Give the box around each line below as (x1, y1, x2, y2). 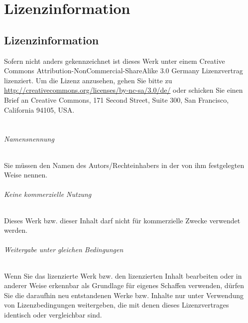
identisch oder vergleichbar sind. (4, 309, 102, 320)
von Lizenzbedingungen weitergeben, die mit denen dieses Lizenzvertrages (4, 300, 229, 310)
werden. (4, 225, 28, 235)
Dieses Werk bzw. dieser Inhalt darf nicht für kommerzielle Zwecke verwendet (4, 215, 241, 225)
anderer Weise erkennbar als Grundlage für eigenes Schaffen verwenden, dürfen (4, 280, 245, 291)
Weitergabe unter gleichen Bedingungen (4, 244, 124, 255)
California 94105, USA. (4, 104, 75, 115)
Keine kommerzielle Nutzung (4, 189, 92, 199)
